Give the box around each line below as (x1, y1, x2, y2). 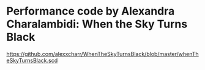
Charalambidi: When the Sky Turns (6, 17, 188, 31)
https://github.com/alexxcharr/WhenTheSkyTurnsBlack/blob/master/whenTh (6, 50, 199, 57)
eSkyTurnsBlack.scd (6, 57, 58, 64)
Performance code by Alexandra (6, 4, 175, 18)
